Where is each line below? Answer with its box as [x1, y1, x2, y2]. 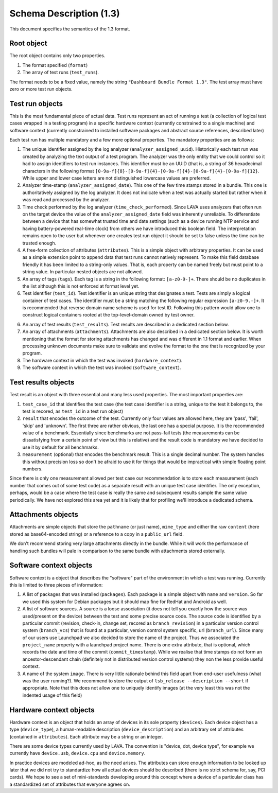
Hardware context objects [9, 706, 95, 714]
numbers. [22, 466, 43, 472]
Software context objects [9, 561, 93, 570]
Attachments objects [9, 510, 78, 519]
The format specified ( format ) [22, 62, 88, 68]
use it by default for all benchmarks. [22, 444, 99, 450]
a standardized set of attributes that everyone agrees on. [9, 781, 131, 787]
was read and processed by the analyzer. [22, 197, 110, 203]
